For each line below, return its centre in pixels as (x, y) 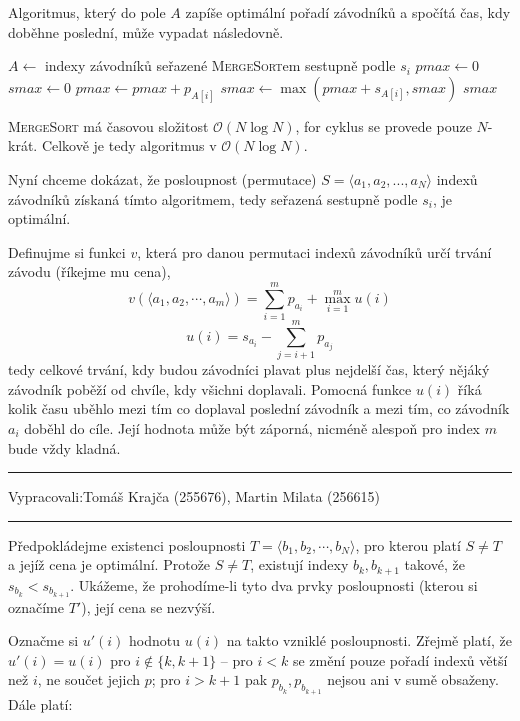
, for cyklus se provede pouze (383, 125)
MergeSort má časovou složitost (108, 125)
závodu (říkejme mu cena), (89, 271)
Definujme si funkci (67, 251)
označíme (36, 606)
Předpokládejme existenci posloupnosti (127, 544)
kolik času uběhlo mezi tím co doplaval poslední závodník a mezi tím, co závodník (259, 408)
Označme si (43, 640)
